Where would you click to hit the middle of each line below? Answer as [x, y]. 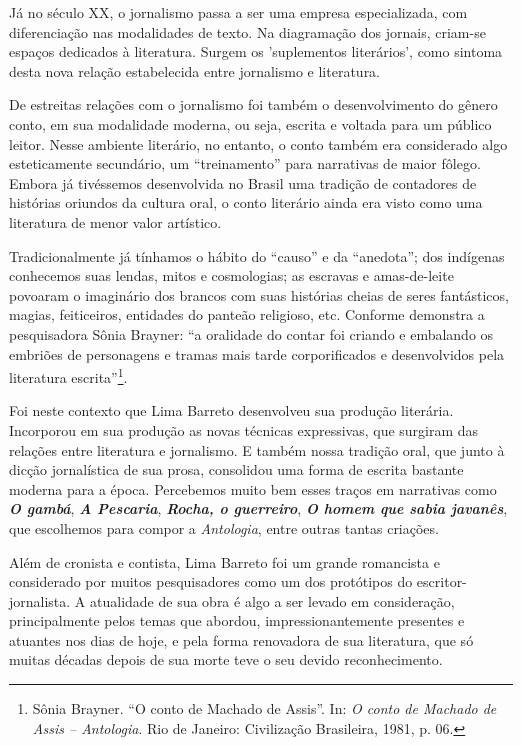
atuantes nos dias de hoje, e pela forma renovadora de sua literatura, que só [241, 639]
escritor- [441, 581]
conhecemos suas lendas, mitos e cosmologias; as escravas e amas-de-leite [231, 275]
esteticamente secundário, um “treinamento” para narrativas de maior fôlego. [245, 163]
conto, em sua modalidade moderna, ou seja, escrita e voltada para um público [250, 123]
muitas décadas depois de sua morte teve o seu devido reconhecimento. [226, 659]
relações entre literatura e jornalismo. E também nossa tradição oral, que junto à [257, 449]
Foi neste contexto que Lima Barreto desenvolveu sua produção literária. [231, 410]
